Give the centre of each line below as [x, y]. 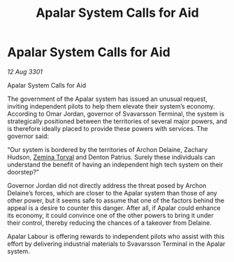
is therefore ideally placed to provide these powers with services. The [108, 128]
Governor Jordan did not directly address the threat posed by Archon [107, 185]
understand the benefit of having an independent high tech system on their [115, 164]
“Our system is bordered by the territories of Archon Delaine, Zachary [108, 149]
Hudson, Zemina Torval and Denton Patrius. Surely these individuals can [111, 157]
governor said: [28, 136]
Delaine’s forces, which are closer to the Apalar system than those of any [112, 193]
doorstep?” [23, 172]
